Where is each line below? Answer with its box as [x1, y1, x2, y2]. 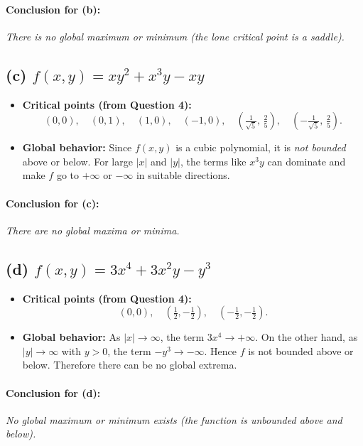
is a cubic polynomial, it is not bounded [175, 140, 346, 155]
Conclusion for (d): [6, 385, 101, 400]
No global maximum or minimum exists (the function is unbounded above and [6, 412, 342, 427]
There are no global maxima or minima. [6, 222, 180, 237]
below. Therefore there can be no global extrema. [22, 357, 237, 372]
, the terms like [180, 153, 246, 168]
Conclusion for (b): [6, 1, 101, 16]
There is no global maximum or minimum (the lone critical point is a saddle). [6, 28, 345, 43]
